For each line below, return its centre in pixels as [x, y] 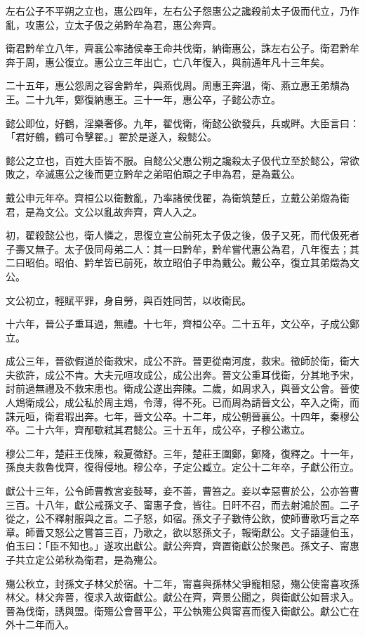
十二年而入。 [45, 624]
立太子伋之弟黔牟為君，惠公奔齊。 [143, 24]
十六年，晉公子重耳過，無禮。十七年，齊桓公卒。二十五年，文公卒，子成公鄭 [182, 324]
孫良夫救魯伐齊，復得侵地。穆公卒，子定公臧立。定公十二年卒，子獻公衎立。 [182, 467]
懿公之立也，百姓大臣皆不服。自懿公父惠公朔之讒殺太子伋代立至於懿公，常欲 [182, 160]
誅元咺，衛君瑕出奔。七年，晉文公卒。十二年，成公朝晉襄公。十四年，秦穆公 [182, 416]
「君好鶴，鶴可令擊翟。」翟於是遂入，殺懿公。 [111, 137]
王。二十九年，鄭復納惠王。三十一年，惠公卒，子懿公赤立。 [143, 99]
